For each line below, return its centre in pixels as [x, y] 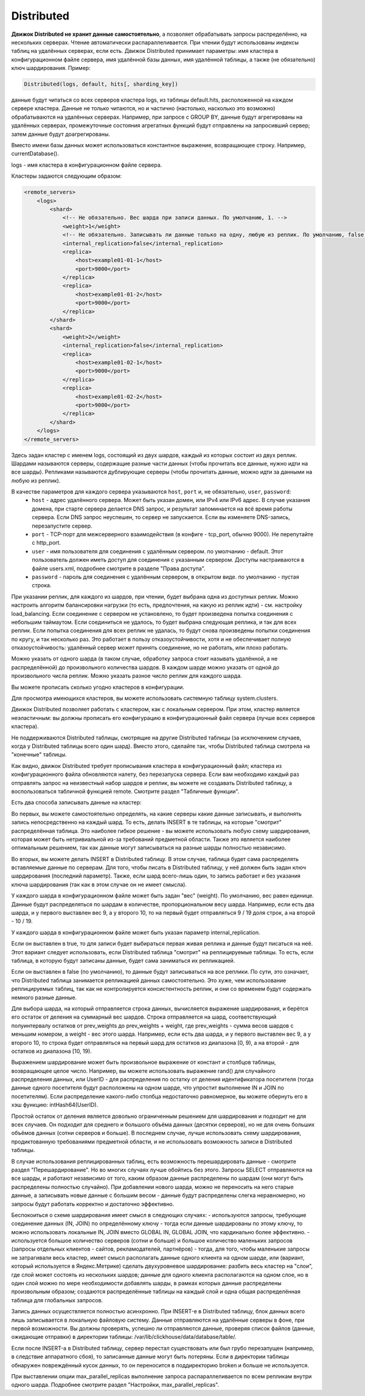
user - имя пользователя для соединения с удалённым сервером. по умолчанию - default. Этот [158, 551]
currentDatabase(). [35, 154]
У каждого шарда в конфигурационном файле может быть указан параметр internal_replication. [136, 932]
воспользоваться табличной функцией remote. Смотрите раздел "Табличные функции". [125, 791]
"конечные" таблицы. [39, 755]
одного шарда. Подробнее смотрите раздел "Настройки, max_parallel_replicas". [115, 1385]
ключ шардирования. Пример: [51, 68]
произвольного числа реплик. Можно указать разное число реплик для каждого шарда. [127, 676]
